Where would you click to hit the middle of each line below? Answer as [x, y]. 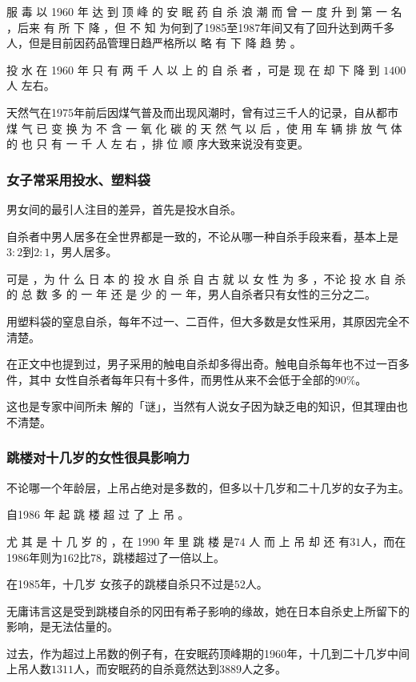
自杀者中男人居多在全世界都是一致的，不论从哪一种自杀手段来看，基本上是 [202, 236]
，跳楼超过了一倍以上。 [163, 557]
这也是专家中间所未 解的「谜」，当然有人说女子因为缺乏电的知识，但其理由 [202, 406]
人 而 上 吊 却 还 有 [300, 541]
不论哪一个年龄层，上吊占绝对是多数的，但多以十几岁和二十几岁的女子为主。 [208, 487]
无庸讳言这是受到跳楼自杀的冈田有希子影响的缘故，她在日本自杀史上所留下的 [208, 610]
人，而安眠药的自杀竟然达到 [146, 669]
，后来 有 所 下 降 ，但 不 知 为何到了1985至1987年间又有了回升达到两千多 [201, 27]
